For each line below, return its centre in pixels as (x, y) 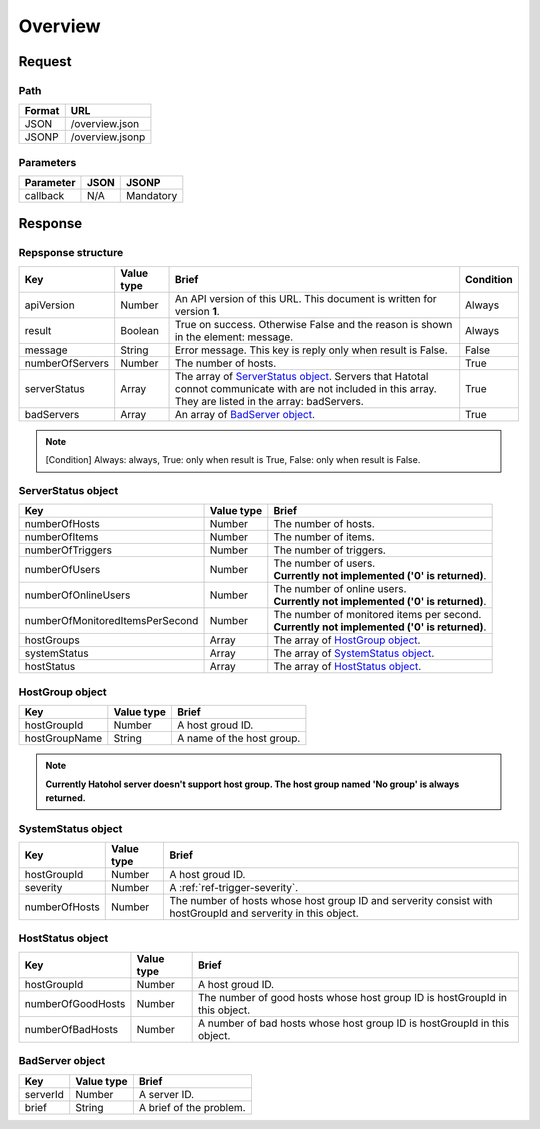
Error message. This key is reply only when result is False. (311, 350)
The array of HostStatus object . (347, 667)
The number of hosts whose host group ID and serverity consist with (331, 901)
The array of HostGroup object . (347, 640)
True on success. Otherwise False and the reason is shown (313, 324)
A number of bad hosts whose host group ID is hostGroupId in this (354, 1023)
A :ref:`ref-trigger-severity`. (234, 888)
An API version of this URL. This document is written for (305, 298)
